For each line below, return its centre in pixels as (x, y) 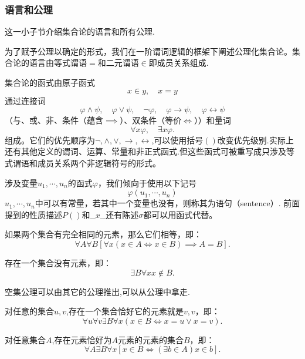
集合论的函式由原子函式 (50, 82)
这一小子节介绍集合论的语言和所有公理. (80, 31)
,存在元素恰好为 (82, 339)
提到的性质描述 (33, 214)
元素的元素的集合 (150, 339)
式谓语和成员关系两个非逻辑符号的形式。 (83, 162)
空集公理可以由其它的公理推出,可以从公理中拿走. (97, 291)
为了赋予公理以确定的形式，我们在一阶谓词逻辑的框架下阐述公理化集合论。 (148, 51)
